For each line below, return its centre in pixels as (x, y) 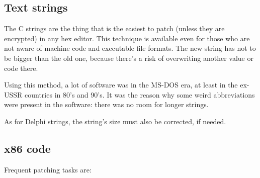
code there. (21, 68)
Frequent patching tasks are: (48, 169)
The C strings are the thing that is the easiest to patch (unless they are (114, 28)
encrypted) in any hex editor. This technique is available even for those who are (127, 38)
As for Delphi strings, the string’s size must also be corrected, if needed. (115, 121)
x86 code (27, 148)
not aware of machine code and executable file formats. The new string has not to (130, 48)
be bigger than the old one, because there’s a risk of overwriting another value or (129, 58)
